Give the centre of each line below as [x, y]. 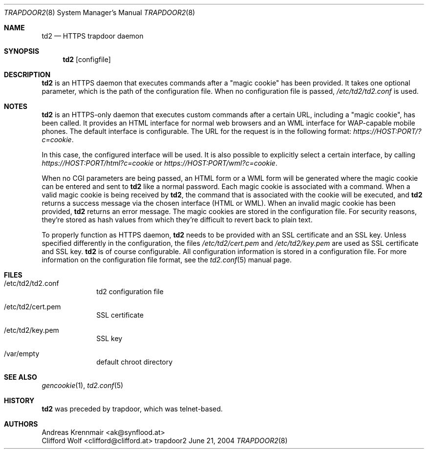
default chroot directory [135, 362]
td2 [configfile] [87, 59]
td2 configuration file [130, 291]
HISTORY [19, 400]
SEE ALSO [21, 377]
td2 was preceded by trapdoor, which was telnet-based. [132, 409]
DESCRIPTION [27, 75]
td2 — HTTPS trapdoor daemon [93, 36]
